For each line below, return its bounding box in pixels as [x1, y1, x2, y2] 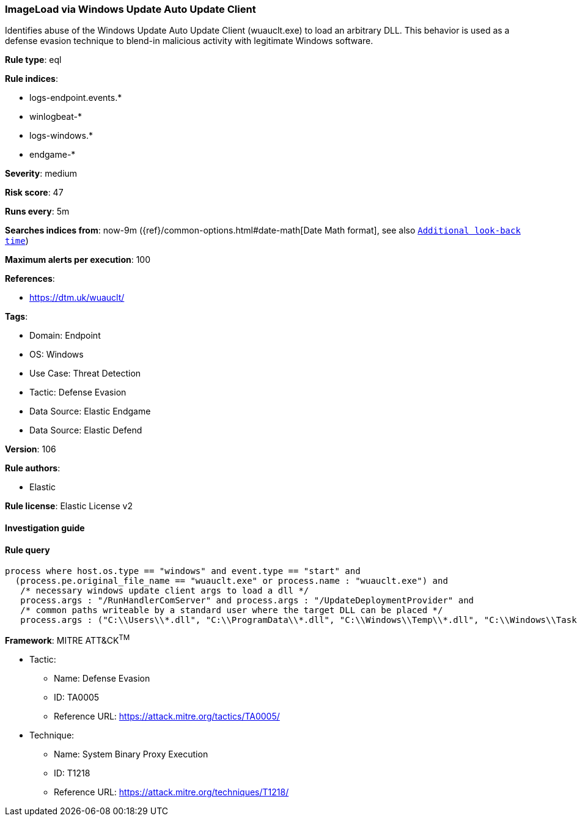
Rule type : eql [5, 54, 62, 65]
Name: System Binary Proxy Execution [54, 748, 208, 759]
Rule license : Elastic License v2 [5, 501, 133, 512]
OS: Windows [29, 349, 84, 360]
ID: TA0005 [54, 691, 100, 702]
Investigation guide [5, 522, 85, 533]
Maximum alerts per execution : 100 [5, 254, 151, 265]
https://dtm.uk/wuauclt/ [29, 292, 125, 303]
